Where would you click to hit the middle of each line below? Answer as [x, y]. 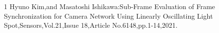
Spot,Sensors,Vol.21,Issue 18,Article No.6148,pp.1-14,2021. [91, 25]
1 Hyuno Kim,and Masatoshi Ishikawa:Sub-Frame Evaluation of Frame [109, 6]
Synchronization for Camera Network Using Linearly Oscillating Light [109, 16]
